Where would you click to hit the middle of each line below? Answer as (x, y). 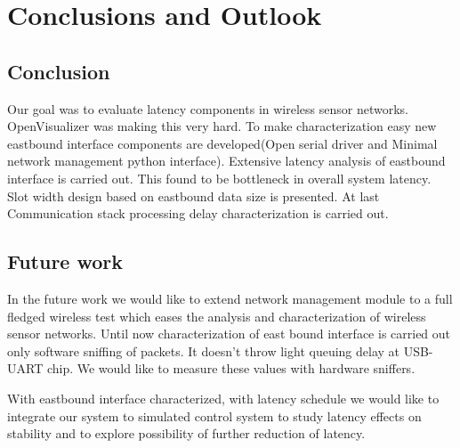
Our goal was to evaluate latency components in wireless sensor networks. (208, 108)
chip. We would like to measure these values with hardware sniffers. (231, 368)
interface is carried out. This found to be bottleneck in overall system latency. (219, 178)
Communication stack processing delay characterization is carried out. (198, 213)
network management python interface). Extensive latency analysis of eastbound (226, 161)
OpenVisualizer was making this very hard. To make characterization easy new (222, 126)
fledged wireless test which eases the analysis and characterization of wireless (217, 316)
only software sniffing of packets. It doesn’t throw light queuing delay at (203, 350)
